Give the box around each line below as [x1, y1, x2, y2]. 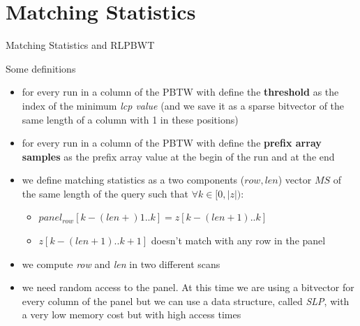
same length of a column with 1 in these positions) [22, 112, 239, 126]
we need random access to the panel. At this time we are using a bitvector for [22, 280, 354, 295]
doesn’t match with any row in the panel [151, 233, 326, 248]
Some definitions [6, 61, 76, 75]
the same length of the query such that [22, 186, 188, 200]
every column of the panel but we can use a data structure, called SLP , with [22, 293, 350, 308]
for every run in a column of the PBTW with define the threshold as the [22, 84, 339, 99]
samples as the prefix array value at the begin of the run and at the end [22, 149, 335, 163]
